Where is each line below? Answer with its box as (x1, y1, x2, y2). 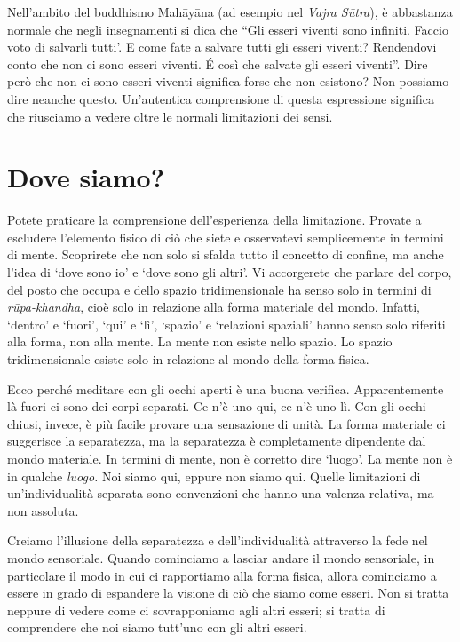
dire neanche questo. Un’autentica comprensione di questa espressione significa (7, 89, 434, 107)
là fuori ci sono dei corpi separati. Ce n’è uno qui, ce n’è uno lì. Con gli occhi (7, 397, 426, 416)
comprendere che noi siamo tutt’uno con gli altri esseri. (7, 618, 307, 637)
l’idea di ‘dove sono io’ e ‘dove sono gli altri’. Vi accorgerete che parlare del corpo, (7, 263, 452, 281)
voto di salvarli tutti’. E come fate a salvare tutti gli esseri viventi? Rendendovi (7, 37, 437, 56)
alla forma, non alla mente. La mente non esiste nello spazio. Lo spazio (7, 332, 393, 351)
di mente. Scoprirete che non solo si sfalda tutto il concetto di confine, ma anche (7, 245, 444, 264)
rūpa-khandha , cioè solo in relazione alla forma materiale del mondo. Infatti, (7, 297, 420, 316)
